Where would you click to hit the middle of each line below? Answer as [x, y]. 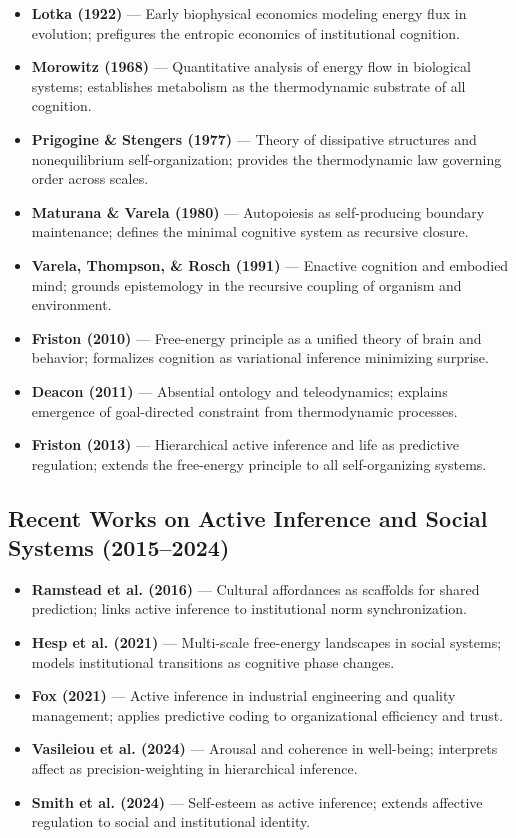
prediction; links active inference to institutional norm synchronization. [249, 608]
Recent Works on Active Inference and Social [248, 517]
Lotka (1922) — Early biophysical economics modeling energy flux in [249, 13]
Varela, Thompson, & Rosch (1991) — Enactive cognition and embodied [270, 264]
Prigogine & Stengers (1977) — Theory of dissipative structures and [254, 138]
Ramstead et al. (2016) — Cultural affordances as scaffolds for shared [255, 588]
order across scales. [90, 178]
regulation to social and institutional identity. [171, 821]
